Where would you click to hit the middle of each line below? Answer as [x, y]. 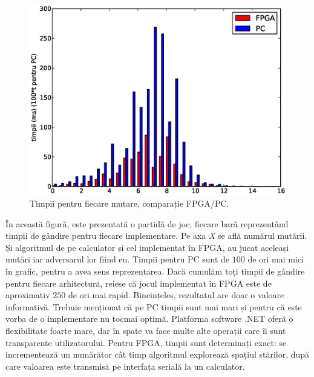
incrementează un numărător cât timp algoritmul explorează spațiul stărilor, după [158, 354]
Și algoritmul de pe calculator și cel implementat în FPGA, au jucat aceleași [147, 247]
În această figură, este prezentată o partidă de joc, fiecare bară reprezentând [147, 223]
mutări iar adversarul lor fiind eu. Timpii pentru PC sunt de [118, 259]
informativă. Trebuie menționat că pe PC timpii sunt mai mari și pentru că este [154, 306]
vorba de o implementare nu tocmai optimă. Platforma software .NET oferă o [149, 319]
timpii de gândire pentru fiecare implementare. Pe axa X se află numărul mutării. [156, 235]
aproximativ [28, 295]
